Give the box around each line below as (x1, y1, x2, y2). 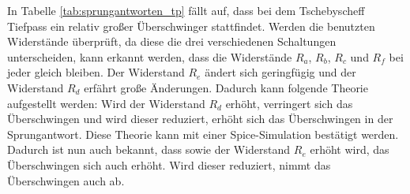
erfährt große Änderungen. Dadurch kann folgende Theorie (84, 79, 368, 95)
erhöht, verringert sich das (225, 95, 353, 111)
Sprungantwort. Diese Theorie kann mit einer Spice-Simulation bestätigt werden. (7, 125, 399, 142)
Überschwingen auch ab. (7, 172, 125, 188)
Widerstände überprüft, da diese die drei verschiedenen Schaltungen (7, 33, 337, 50)
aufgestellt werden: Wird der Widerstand (7, 95, 205, 111)
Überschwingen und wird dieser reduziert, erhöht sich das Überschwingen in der (7, 110, 393, 127)
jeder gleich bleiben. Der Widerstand (7, 64, 185, 80)
